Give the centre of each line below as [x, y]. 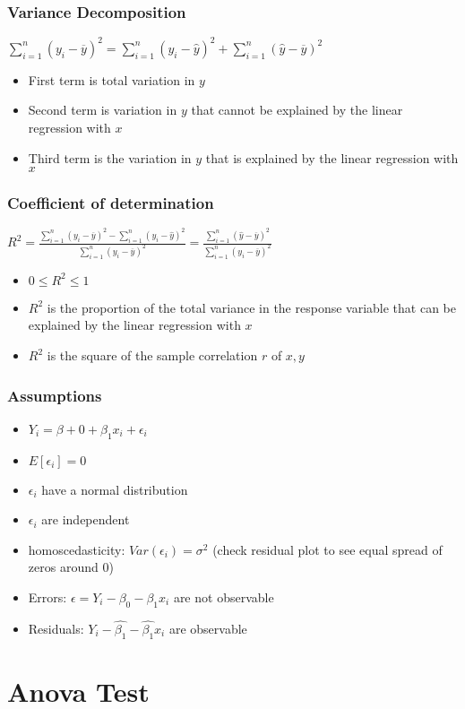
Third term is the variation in [110, 157]
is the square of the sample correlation [152, 355]
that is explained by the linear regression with [332, 157]
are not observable [224, 597]
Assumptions [55, 395]
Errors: [47, 597]
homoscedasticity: [77, 549]
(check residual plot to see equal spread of [327, 549]
